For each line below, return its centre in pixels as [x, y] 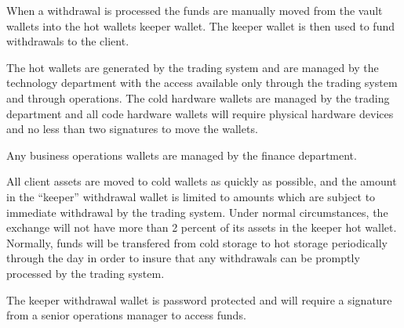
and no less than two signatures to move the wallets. [132, 129]
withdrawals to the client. [68, 41]
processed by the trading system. [86, 273]
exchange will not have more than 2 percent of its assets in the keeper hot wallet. [202, 227]
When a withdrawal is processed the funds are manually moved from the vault [195, 10]
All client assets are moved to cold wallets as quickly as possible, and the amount [202, 181]
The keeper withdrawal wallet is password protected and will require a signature [199, 299]
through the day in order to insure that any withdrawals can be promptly [183, 258]
